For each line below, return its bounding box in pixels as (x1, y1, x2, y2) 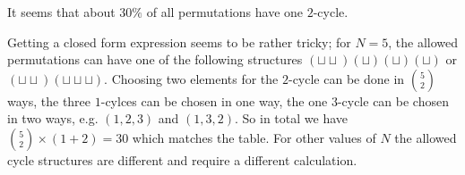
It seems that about (7, 3, 116, 21)
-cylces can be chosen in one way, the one (100, 91, 328, 110)
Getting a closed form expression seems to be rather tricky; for (7, 32, 351, 51)
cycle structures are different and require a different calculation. (7, 150, 357, 169)
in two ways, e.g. (7, 109, 99, 128)
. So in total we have (235, 109, 348, 128)
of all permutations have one (146, 3, 304, 21)
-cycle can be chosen (337, 91, 449, 110)
